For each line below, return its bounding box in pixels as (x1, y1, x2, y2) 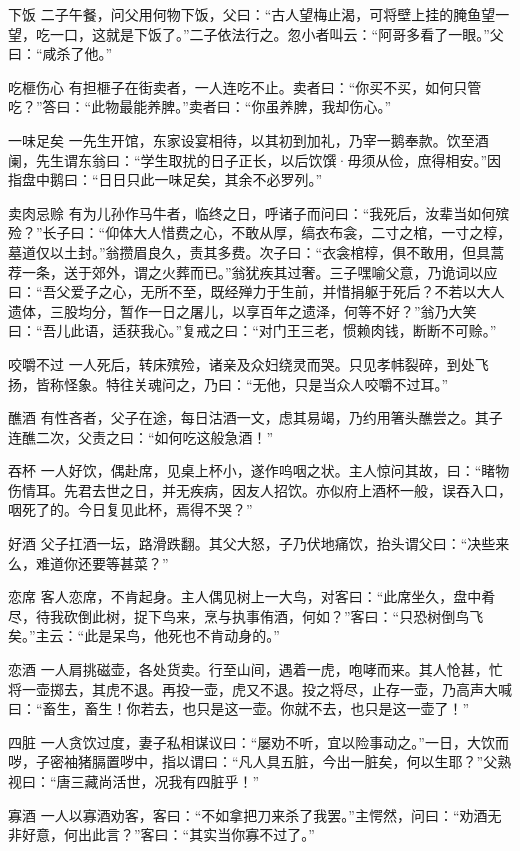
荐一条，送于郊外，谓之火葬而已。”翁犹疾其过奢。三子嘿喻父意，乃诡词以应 (8, 261, 498, 282)
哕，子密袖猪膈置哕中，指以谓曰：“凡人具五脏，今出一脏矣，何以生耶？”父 (8, 751, 498, 772)
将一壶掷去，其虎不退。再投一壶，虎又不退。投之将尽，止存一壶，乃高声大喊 (8, 678, 512, 699)
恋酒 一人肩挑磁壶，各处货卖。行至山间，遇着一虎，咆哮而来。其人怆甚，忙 (8, 659, 503, 680)
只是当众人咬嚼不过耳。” (294, 373, 449, 394)
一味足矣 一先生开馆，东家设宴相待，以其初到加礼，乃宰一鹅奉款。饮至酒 (8, 129, 489, 150)
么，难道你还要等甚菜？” (8, 552, 169, 573)
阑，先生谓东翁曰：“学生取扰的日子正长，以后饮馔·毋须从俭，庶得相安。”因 (8, 149, 502, 170)
